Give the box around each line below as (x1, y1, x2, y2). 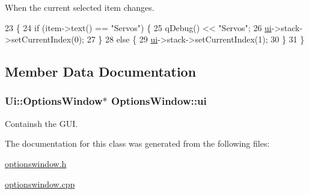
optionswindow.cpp (5, 177, 75, 190)
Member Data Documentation (5, 62, 197, 81)
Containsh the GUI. (5, 117, 78, 129)
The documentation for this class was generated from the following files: (5, 137, 270, 150)
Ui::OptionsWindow (5, 93, 103, 108)
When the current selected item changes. (5, 1, 154, 13)
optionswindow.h (5, 157, 67, 169)
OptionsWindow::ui (111, 93, 207, 108)
